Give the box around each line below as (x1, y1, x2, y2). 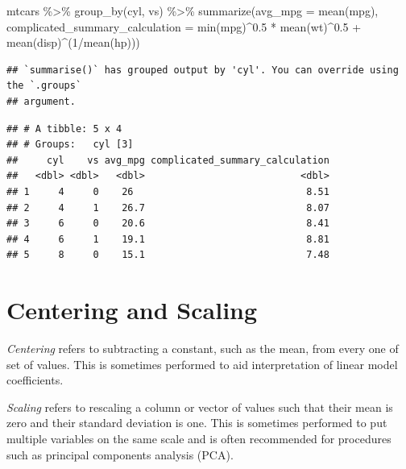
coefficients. (6, 371, 64, 388)
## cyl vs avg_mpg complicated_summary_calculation (6, 154, 329, 166)
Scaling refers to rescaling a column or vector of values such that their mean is (6, 398, 393, 415)
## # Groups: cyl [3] (6, 139, 134, 151)
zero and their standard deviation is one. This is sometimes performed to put (6, 414, 387, 431)
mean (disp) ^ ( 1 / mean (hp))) (6, 34, 140, 51)
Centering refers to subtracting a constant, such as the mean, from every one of (6, 340, 399, 357)
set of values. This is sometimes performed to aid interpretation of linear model (6, 355, 398, 372)
